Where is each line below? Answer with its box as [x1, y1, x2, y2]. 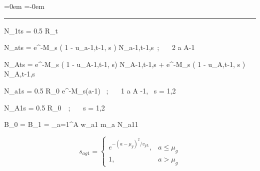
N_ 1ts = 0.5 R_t [4, 25, 58, 35]
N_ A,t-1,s [4, 68, 35, 79]
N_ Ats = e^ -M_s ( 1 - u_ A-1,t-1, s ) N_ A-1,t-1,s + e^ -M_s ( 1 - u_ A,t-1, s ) [4, 58, 245, 69]
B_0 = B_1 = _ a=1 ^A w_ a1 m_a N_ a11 [4, 119, 138, 129]
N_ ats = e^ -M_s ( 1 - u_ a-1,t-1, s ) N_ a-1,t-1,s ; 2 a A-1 [4, 42, 195, 52]
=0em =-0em [4, 1, 44, 11]
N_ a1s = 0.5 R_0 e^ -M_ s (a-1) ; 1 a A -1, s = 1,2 [4, 85, 176, 95]
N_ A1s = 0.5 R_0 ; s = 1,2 [4, 102, 105, 112]
